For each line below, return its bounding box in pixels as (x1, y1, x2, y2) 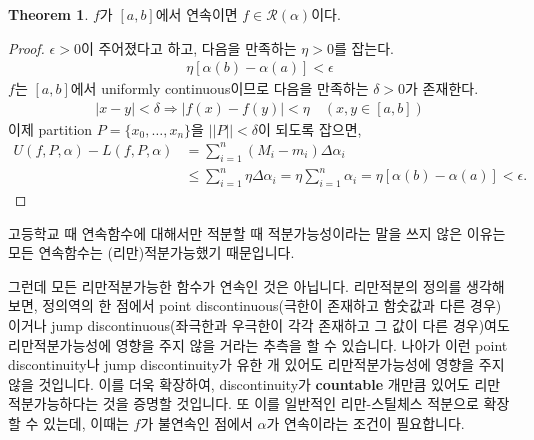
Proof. (8, 37, 45, 58)
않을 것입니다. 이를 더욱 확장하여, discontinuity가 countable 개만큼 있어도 (8, 373, 470, 394)
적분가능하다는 (8, 393, 99, 414)
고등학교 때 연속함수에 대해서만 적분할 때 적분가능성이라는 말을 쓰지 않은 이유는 (8, 222, 506, 243)
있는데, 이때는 (43, 413, 129, 434)
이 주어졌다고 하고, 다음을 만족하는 (80, 37, 297, 58)
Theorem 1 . (8, 4, 89, 24)
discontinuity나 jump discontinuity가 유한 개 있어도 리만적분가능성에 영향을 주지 (8, 354, 505, 375)
